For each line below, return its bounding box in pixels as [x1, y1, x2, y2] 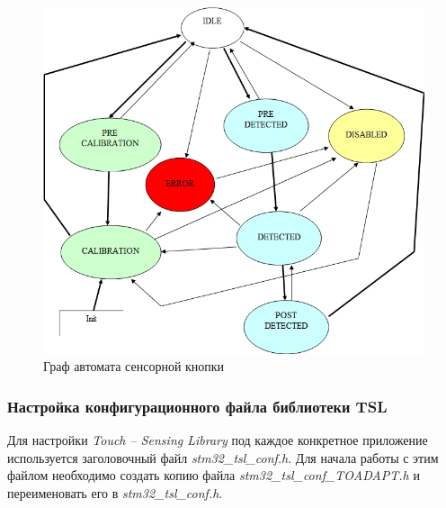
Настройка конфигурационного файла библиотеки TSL [7, 395, 388, 417]
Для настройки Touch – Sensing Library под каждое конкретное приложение [7, 431, 428, 449]
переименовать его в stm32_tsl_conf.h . [7, 484, 223, 503]
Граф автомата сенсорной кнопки [43, 357, 225, 376]
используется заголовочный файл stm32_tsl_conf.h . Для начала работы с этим [7, 448, 439, 467]
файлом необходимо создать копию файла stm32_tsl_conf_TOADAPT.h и [7, 466, 420, 485]
